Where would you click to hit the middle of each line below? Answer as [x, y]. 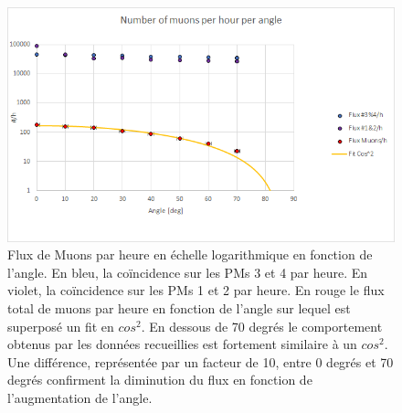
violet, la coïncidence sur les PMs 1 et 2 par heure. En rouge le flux [196, 290]
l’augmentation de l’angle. [80, 397]
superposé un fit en [61, 326]
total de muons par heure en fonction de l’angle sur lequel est [179, 308]
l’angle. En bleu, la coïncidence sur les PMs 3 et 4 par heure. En [188, 272]
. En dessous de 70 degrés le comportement [262, 326]
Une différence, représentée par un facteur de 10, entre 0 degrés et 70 [201, 361]
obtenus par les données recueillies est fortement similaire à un [182, 344]
